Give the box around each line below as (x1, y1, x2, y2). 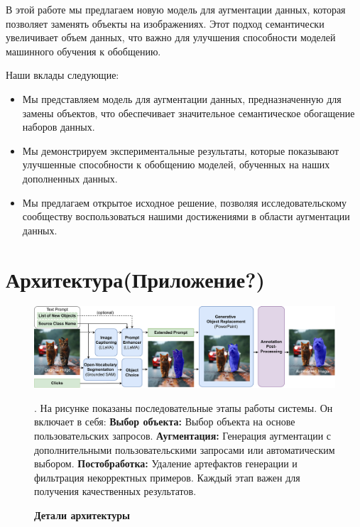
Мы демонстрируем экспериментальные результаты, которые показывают (22, 143, 339, 158)
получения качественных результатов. (34, 484, 197, 499)
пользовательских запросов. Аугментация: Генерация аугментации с (34, 428, 332, 442)
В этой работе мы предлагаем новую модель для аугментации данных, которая (6, 2, 346, 16)
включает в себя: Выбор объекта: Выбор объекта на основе (34, 414, 295, 429)
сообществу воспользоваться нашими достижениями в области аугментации (22, 209, 350, 224)
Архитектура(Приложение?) (6, 264, 265, 293)
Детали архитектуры (34, 507, 130, 522)
